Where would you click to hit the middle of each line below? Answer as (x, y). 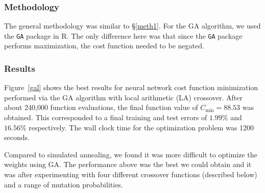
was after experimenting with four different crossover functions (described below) (131, 174)
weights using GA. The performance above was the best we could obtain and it (128, 164)
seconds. (17, 137)
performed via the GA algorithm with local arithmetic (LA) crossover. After (123, 97)
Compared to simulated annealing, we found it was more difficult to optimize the (131, 154)
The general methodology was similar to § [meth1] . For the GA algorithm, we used (132, 26)
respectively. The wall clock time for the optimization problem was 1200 (141, 127)
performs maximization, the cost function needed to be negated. (104, 46)
